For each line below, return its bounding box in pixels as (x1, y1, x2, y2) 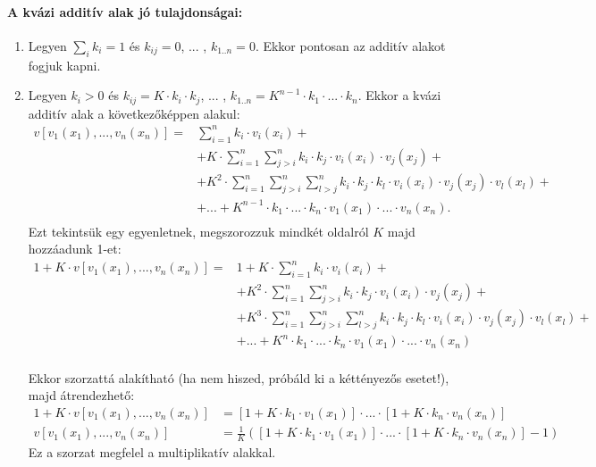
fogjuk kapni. (28, 55, 101, 74)
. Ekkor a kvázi (357, 86, 441, 104)
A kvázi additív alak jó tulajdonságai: (7, 2, 243, 21)
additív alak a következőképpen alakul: (28, 104, 240, 122)
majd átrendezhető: (28, 386, 135, 404)
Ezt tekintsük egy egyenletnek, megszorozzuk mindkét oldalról (28, 221, 369, 240)
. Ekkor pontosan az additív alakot (255, 36, 446, 54)
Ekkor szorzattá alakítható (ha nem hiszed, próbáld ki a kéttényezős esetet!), (28, 368, 449, 387)
